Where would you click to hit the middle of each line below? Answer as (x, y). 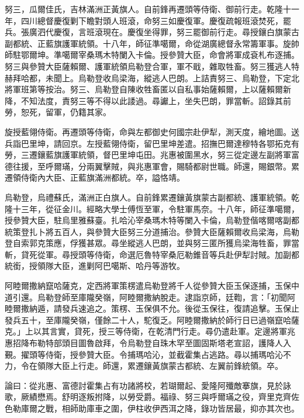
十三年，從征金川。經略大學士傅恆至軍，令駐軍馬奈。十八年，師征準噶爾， (156, 208)
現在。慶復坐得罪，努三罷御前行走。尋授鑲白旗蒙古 (201, 32)
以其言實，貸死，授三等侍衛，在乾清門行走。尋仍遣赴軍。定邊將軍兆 (164, 331)
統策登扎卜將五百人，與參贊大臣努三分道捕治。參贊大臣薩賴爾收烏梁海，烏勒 (152, 231)
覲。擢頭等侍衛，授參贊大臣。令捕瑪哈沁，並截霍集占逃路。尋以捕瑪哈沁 (144, 354)
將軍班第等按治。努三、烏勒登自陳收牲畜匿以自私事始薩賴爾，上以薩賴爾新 (148, 89)
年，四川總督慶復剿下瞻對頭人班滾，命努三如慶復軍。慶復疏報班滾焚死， (144, 20)
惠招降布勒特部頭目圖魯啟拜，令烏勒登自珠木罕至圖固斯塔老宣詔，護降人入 (148, 343)
